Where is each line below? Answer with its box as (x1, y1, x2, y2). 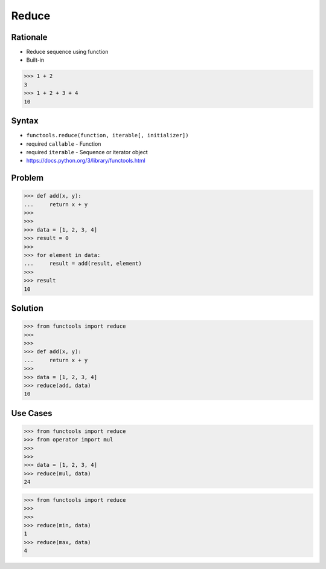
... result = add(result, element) (24, 260, 142, 267)
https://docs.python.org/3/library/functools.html (26, 157, 145, 164)
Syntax (11, 115, 39, 126)
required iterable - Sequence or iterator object (26, 148, 148, 155)
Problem (11, 173, 44, 183)
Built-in (26, 56, 45, 63)
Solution (11, 303, 43, 313)
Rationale (11, 32, 48, 42)
